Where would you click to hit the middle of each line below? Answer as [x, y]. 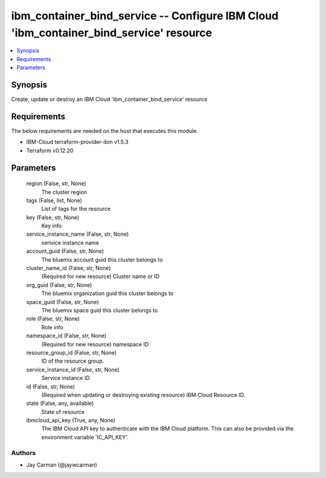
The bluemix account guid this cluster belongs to [102, 259]
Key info [52, 226]
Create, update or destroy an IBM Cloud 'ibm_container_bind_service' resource [109, 99]
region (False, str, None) [56, 184]
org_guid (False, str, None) [59, 285]
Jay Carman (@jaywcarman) [62, 465]
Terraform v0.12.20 [50, 150]
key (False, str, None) [53, 217]
